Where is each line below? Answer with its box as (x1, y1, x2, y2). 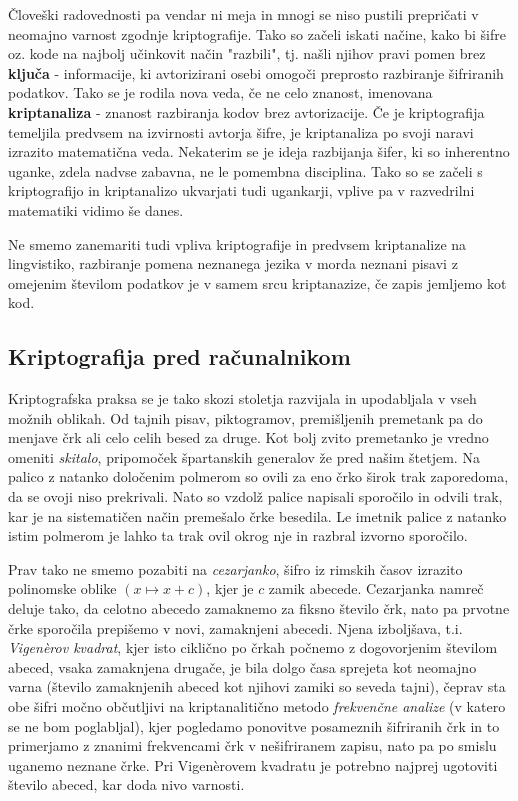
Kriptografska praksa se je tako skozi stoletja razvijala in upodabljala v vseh (8, 388, 477, 409)
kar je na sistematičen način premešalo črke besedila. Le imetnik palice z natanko (8, 505, 507, 526)
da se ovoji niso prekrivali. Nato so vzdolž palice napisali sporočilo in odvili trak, (8, 486, 503, 507)
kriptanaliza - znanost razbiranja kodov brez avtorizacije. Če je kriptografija (8, 101, 485, 122)
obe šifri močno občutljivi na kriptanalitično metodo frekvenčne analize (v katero (8, 696, 506, 717)
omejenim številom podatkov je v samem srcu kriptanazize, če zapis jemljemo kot (8, 272, 507, 293)
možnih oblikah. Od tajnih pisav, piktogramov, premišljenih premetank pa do (8, 407, 483, 428)
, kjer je (206, 578, 254, 599)
